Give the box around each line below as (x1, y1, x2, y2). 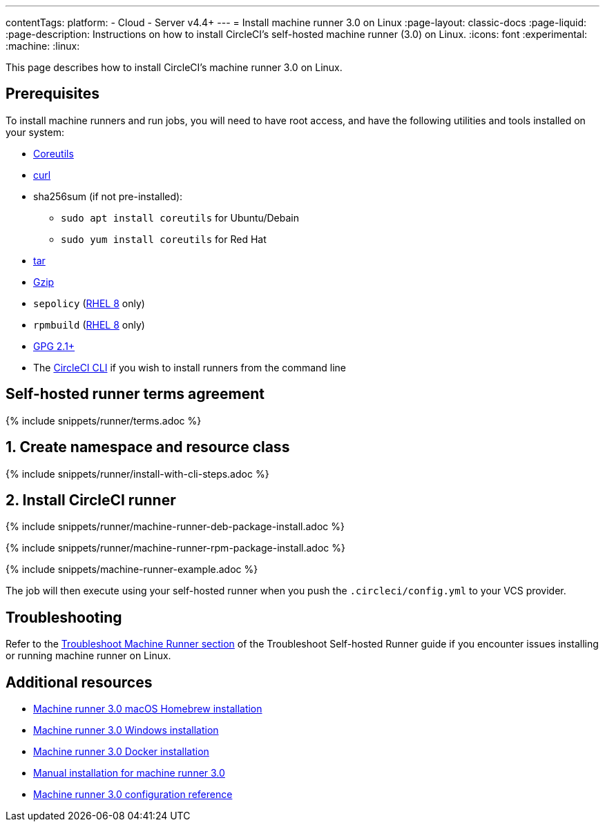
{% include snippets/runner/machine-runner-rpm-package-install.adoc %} (6, 542, 345, 554)
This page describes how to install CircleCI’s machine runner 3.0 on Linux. (6, 61, 343, 73)
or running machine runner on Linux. (6, 650, 171, 662)
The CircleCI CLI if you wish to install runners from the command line (33, 361, 347, 373)
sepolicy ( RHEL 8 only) (33, 297, 145, 309)
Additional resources (6, 673, 153, 691)
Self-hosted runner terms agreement (6, 385, 265, 403)
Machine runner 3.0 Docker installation (33, 746, 209, 758)
